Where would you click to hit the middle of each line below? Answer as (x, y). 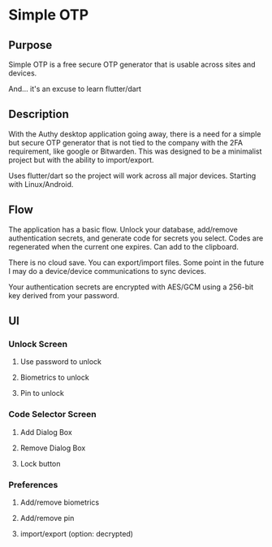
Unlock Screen (38, 344)
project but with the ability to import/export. (81, 159)
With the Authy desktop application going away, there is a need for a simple (135, 134)
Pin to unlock (42, 393)
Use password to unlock (60, 362)
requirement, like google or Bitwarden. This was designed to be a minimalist (135, 151)
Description (39, 114)
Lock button (40, 463)
